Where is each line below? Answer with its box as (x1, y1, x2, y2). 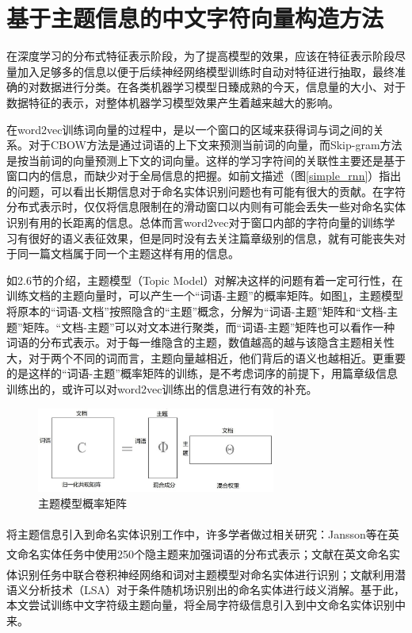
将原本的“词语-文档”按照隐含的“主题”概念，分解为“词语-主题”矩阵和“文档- (6, 303, 387, 320)
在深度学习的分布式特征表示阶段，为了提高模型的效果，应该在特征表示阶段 (6, 48, 395, 64)
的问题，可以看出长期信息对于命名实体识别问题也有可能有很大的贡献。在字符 (6, 182, 406, 199)
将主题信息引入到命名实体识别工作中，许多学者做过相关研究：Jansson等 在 (6, 525, 388, 542)
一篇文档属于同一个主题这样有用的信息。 (28, 245, 239, 262)
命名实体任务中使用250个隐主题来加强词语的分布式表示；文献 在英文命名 (17, 545, 389, 562)
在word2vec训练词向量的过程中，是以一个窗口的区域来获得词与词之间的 (6, 121, 373, 137)
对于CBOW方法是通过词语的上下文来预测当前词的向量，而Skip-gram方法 (28, 136, 402, 153)
